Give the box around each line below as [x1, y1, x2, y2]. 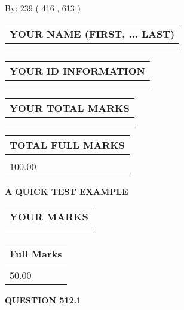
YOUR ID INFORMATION [10, 63, 145, 78]
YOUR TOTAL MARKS [10, 100, 130, 115]
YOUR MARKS [10, 210, 88, 224]
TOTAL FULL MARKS [10, 137, 125, 152]
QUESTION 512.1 [5, 294, 82, 306]
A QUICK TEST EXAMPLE [5, 185, 128, 197]
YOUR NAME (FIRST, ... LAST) [10, 26, 175, 41]
